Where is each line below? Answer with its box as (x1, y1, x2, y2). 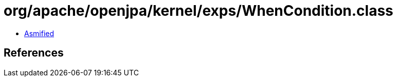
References (4, 46, 64, 60)
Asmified (24, 29, 55, 38)
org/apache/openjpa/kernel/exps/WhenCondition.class (4, 2, 393, 19)
